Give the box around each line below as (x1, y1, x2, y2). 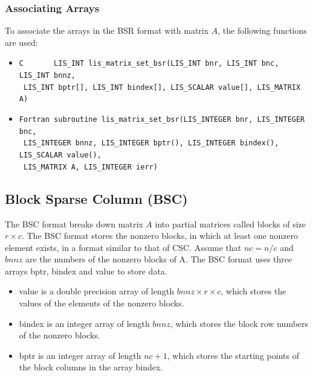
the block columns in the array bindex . (19, 361, 163, 373)
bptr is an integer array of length (19, 349, 141, 361)
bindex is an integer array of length (19, 317, 150, 329)
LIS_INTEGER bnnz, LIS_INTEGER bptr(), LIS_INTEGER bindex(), (23, 139, 279, 148)
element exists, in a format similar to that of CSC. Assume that (5, 241, 242, 253)
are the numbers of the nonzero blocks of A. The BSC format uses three (25, 253, 292, 265)
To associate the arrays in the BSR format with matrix (5, 24, 209, 37)
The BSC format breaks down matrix (5, 217, 143, 230)
